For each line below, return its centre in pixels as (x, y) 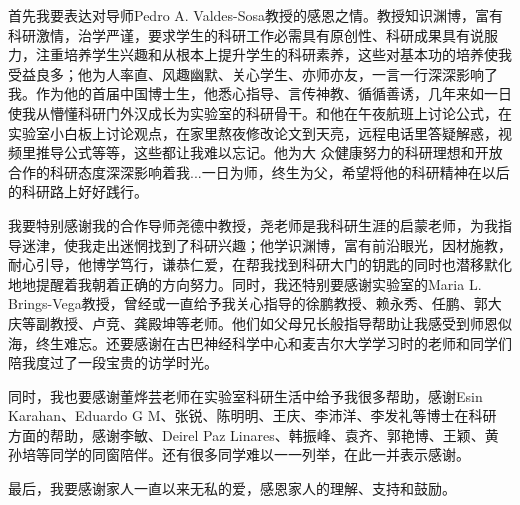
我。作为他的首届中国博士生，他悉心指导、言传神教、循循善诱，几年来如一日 (260, 93)
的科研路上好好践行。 (78, 191)
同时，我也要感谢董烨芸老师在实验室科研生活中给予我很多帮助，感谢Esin (245, 395)
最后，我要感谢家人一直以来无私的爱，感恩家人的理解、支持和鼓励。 (232, 488)
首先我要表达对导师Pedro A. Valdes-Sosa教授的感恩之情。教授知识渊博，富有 (256, 15)
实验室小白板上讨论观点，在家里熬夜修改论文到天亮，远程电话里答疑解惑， (253, 132)
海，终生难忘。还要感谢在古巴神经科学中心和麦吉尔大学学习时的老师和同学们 (260, 342)
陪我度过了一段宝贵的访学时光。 (113, 362)
